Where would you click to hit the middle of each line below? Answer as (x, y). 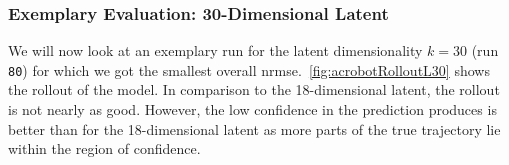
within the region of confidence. (104, 148)
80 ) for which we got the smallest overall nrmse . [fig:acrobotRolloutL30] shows (249, 69)
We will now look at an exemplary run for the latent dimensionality (215, 50)
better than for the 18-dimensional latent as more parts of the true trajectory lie (254, 128)
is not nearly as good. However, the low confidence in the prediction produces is (252, 109)
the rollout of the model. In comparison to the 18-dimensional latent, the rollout (254, 89)
